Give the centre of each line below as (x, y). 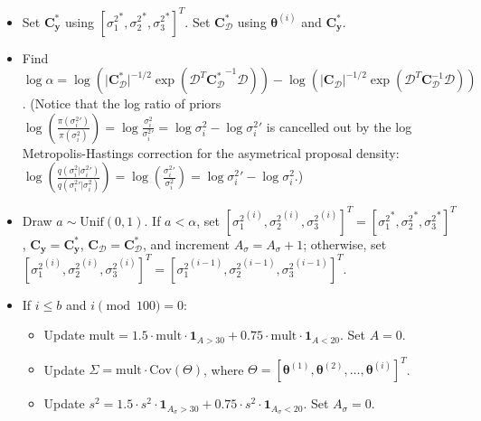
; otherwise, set (345, 243)
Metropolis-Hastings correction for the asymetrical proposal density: (211, 152)
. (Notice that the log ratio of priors (122, 103)
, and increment (186, 243)
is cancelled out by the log (339, 126)
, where (224, 369)
